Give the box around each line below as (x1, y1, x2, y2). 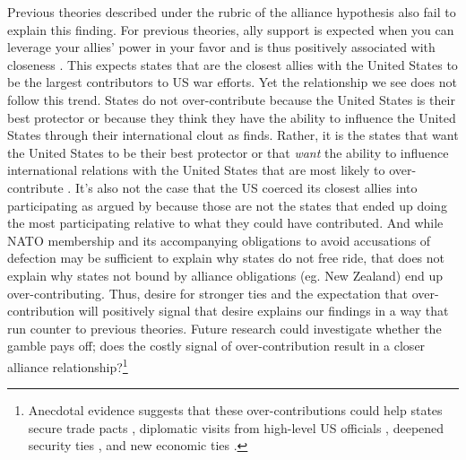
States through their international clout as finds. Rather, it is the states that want (7, 126, 459, 144)
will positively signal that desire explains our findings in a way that (78, 301, 449, 320)
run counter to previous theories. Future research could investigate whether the (7, 318, 442, 337)
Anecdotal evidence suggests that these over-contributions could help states (28, 401, 443, 420)
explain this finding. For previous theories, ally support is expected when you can (7, 20, 454, 39)
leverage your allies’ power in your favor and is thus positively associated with (7, 38, 436, 56)
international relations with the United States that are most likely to (7, 161, 385, 179)
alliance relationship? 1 (7, 354, 128, 376)
